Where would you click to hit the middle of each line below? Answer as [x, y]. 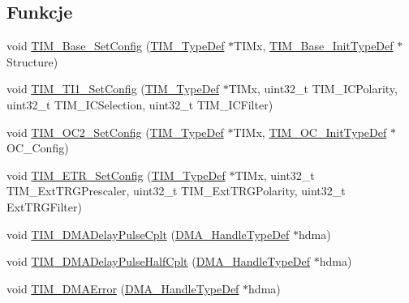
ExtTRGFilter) [44, 206]
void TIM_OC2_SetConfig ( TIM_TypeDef [115, 132]
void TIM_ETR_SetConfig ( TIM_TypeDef [116, 175]
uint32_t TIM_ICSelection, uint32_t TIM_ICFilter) [140, 104]
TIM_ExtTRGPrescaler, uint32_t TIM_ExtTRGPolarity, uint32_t [176, 191]
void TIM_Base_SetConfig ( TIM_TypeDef [116, 46]
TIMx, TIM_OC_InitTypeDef [310, 132]
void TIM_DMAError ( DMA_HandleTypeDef [123, 288]
